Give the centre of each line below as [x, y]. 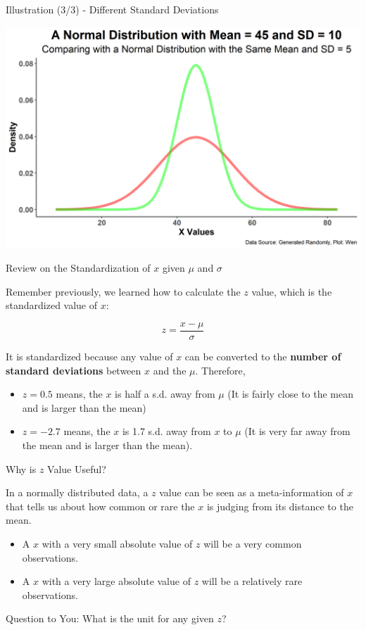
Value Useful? [77, 468]
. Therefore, [220, 370]
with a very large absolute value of [116, 581]
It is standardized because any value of [89, 357]
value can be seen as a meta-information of [252, 492]
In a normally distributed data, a [77, 492]
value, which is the [292, 291]
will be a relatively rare [252, 581]
